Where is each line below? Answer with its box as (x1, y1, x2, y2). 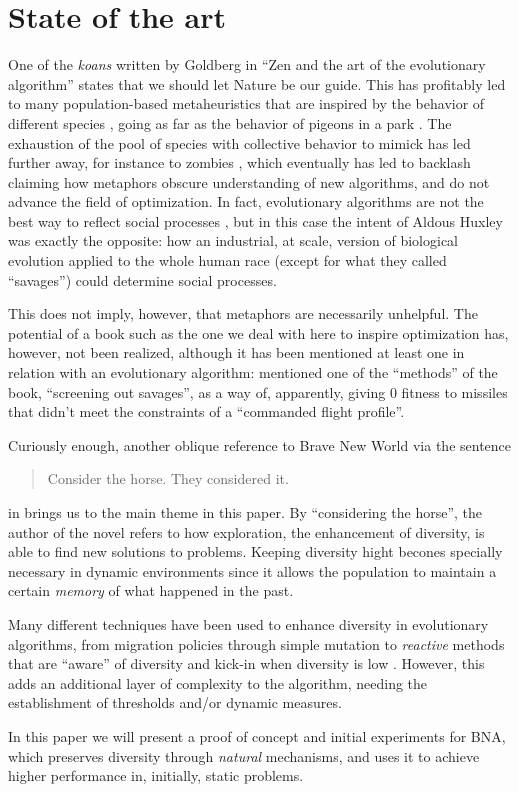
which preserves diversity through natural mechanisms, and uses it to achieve (8, 745, 480, 766)
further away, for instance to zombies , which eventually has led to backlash (8, 152, 471, 173)
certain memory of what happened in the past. (8, 580, 294, 601)
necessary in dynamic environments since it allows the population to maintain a (8, 560, 497, 581)
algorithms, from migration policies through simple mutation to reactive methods (8, 633, 505, 654)
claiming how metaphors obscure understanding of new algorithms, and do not (8, 171, 490, 192)
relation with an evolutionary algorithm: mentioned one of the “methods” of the (8, 362, 498, 383)
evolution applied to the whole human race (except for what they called (8, 250, 447, 271)
